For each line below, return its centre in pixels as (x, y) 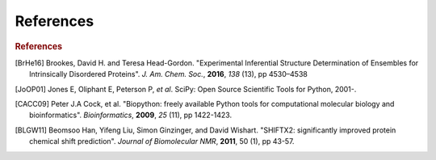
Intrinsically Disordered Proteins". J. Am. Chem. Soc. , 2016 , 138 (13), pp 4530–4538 (169, 74)
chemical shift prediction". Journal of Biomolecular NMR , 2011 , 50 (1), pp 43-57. (162, 141)
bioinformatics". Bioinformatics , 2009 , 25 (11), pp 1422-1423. (131, 115)
